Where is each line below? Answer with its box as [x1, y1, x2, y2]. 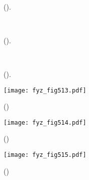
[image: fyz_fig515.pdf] [4, 151, 86, 159]
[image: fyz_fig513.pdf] [4, 86, 86, 94]
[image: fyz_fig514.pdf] [4, 119, 86, 126]
